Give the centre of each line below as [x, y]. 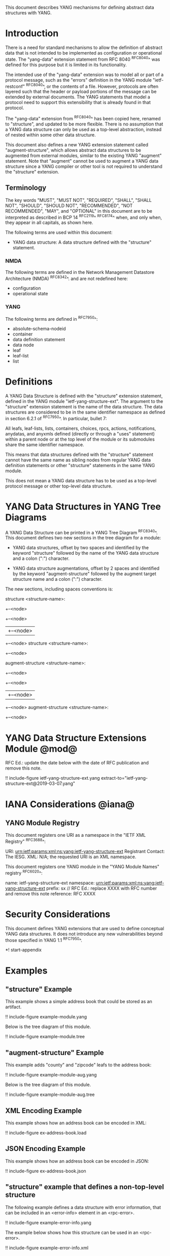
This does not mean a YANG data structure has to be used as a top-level [81, 480]
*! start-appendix [24, 950]
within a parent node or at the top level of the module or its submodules [80, 439]
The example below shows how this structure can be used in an [72, 1232]
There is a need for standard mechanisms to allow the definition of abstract [84, 47]
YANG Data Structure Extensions [76, 738]
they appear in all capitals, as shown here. [49, 223]
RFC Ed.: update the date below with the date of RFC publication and [77, 763]
